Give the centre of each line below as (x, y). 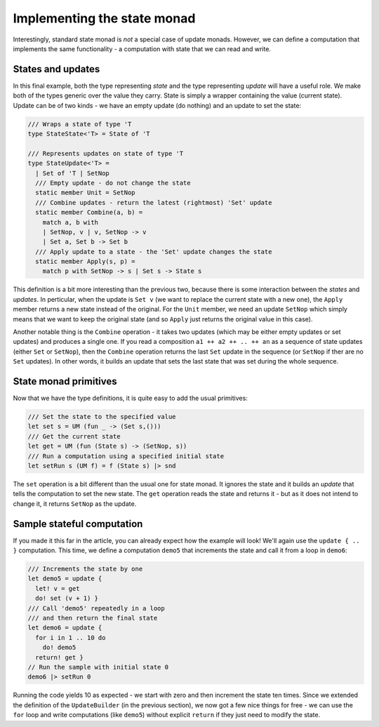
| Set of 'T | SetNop (73, 173)
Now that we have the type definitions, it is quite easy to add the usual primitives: (131, 398)
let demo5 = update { (65, 579)
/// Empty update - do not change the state (113, 183)
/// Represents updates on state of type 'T (106, 153)
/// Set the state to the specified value (102, 417)
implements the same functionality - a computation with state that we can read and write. (142, 48)
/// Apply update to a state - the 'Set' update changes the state (154, 252)
